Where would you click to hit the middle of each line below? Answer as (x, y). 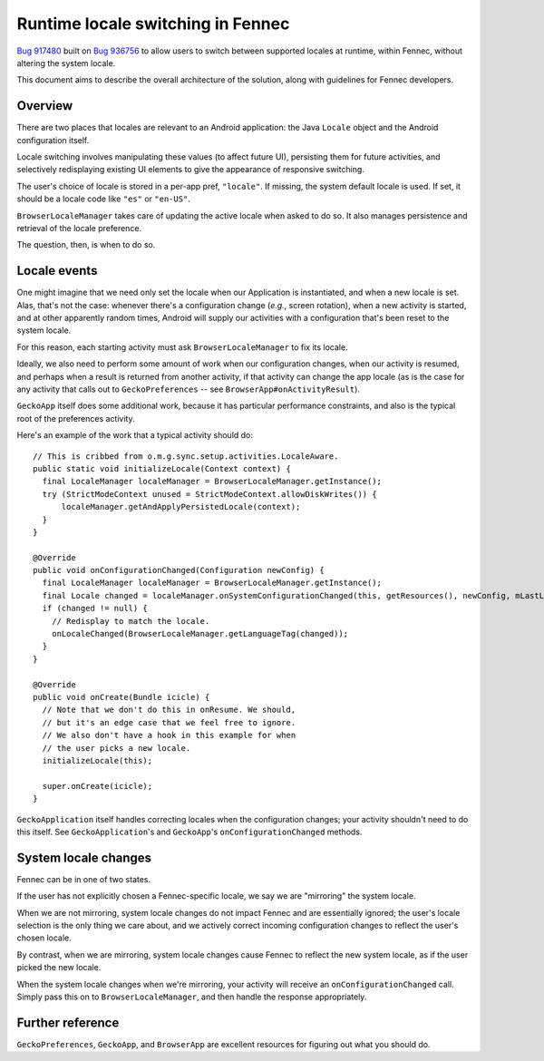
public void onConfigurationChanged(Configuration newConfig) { (179, 570)
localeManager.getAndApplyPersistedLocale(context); (181, 507)
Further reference (68, 1022)
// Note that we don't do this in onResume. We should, (169, 710)
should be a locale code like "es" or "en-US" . (103, 199)
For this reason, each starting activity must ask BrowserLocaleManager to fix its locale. (182, 347)
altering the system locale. (66, 63)
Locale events (57, 271)
